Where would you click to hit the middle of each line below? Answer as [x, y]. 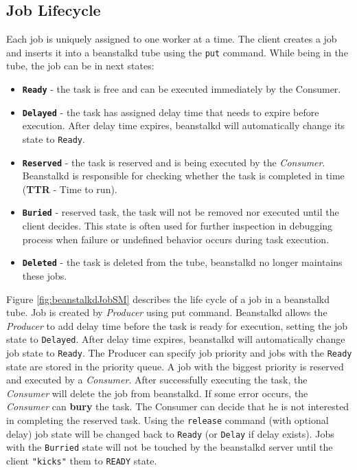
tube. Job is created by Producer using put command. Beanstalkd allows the [167, 312]
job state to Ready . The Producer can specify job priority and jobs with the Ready [179, 352]
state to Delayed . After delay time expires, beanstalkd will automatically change [176, 339]
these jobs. [45, 275]
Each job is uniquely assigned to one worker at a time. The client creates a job [172, 39]
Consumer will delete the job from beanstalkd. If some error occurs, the [157, 393]
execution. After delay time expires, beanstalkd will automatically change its [184, 125]
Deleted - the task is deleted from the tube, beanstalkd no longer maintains [182, 262]
